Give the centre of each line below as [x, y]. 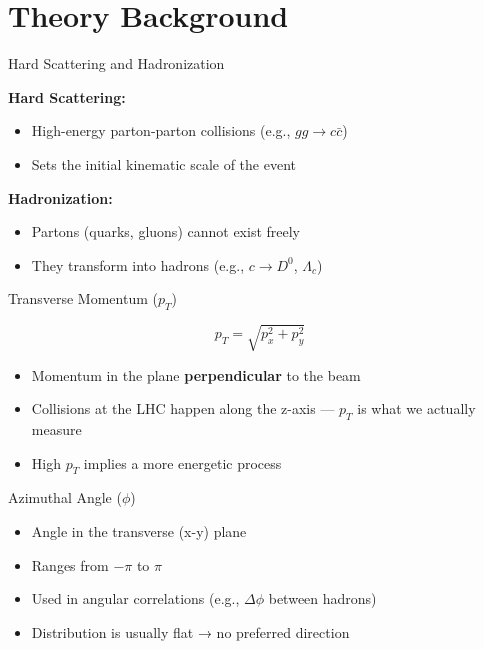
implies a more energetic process [182, 462]
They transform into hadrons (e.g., [138, 264]
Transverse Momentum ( [83, 298]
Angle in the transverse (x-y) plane [139, 531]
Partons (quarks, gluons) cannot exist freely [165, 231]
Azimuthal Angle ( [65, 497]
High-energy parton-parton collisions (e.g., [161, 130]
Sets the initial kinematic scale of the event [163, 163]
